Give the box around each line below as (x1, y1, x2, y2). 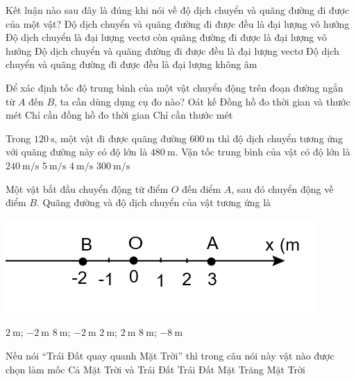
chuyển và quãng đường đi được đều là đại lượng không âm (6, 57, 257, 71)
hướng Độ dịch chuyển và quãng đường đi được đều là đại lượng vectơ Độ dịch (6, 43, 339, 58)
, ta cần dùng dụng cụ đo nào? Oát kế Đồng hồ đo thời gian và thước (54, 94, 350, 108)
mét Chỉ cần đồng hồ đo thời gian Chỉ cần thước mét (6, 108, 233, 122)
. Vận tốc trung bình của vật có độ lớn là (175, 144, 350, 159)
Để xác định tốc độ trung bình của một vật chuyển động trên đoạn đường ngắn (6, 80, 344, 94)
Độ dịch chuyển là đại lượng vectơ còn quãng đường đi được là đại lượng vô (6, 30, 328, 44)
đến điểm (182, 181, 221, 196)
